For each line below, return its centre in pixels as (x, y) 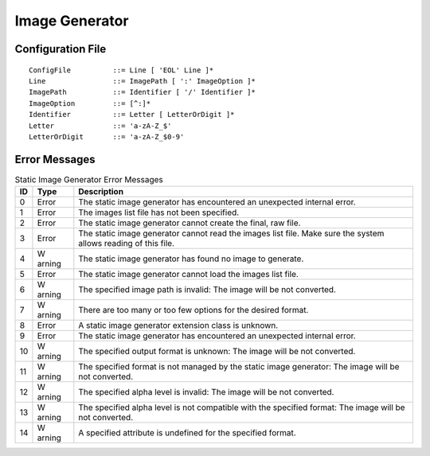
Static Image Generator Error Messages (89, 179)
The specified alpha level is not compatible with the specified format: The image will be (242, 407)
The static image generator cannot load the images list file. (188, 275)
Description (101, 192)
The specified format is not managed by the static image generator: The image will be (239, 367)
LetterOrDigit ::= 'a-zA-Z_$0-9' (107, 136)
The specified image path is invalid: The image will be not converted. (207, 290)
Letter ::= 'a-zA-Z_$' (100, 126)
